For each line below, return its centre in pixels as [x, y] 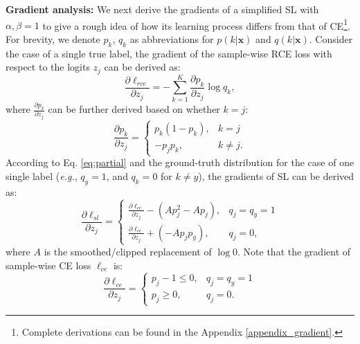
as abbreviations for [172, 38]
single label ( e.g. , [42, 176]
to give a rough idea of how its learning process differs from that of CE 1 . [196, 24]
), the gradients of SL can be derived [276, 176]
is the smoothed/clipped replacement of [128, 251]
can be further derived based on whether [134, 109]
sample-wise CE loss [48, 265]
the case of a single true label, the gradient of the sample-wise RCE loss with [169, 53]
